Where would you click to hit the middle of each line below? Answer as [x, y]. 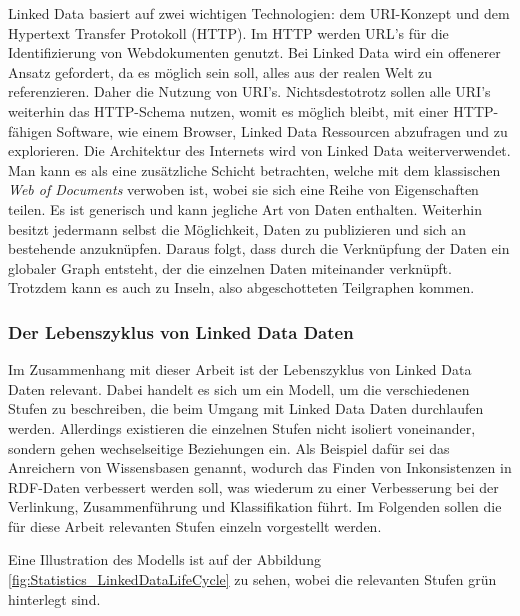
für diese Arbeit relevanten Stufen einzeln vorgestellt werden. [195, 525]
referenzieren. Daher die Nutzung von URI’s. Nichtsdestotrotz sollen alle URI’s [249, 91]
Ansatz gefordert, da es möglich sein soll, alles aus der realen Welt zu [220, 71]
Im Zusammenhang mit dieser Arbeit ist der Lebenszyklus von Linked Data [240, 369]
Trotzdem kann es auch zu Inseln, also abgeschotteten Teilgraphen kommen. [241, 287]
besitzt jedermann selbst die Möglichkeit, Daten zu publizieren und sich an [237, 228]
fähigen [30, 130]
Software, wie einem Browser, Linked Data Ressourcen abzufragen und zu [282, 130]
